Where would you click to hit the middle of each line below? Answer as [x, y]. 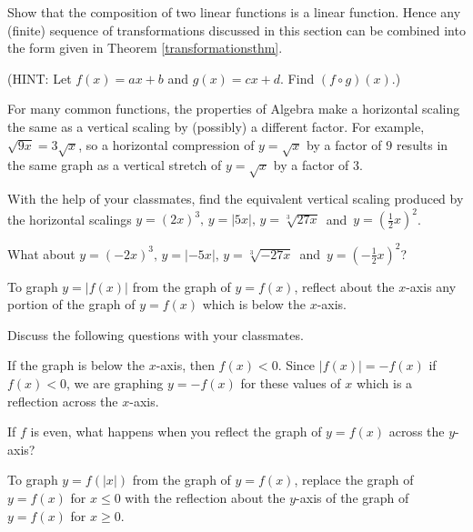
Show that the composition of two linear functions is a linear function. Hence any [234, 12]
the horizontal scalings [70, 219]
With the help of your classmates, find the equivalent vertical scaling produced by [236, 199]
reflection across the [63, 401]
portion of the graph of [71, 304]
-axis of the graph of [352, 498]
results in [422, 144]
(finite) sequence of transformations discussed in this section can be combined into [236, 30]
